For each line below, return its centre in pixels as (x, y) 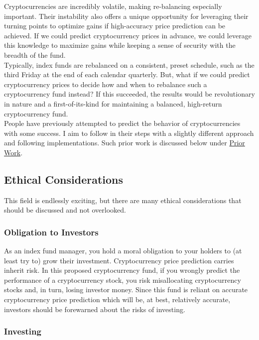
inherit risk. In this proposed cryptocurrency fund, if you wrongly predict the (122, 270)
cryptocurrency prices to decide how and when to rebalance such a (106, 84)
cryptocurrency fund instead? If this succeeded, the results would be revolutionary (129, 94)
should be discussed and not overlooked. (65, 210)
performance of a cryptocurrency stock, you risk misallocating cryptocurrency (123, 280)
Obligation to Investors (51, 232)
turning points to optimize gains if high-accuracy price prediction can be (115, 26)
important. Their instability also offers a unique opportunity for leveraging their (126, 16)
